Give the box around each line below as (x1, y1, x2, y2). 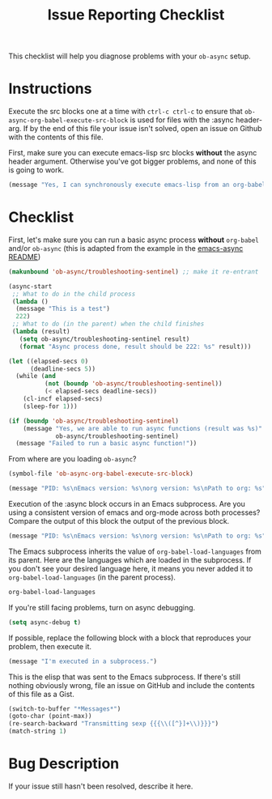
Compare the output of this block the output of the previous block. (8, 516, 230, 526)
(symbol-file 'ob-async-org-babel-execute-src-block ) (8, 470, 194, 478)
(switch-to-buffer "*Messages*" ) (8, 704, 121, 713)
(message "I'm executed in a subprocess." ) (8, 657, 158, 665)
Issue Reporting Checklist (47, 6, 225, 24)
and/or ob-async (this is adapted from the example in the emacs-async (8, 243, 244, 253)
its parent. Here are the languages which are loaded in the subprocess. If (8, 555, 252, 564)
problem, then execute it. (8, 641, 91, 651)
